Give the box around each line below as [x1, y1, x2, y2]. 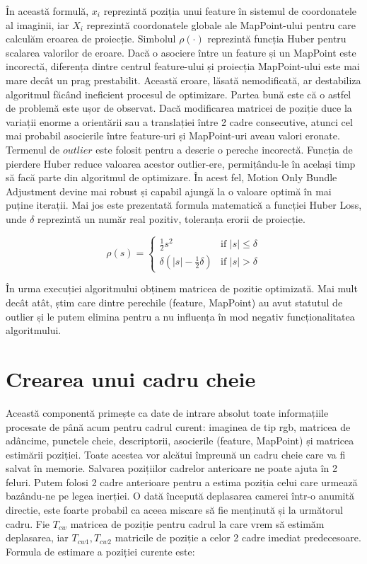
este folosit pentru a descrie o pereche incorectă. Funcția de [95, 142, 353, 156]
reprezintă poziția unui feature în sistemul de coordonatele [103, 4, 356, 18]
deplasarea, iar [6, 530, 69, 545]
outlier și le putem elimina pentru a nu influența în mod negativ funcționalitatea [6, 309, 355, 323]
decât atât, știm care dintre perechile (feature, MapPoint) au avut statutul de [6, 295, 343, 309]
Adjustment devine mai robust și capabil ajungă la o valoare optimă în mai [6, 183, 332, 198]
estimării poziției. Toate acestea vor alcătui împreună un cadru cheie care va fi [6, 447, 346, 461]
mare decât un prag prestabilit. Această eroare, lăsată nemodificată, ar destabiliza [6, 72, 361, 87]
